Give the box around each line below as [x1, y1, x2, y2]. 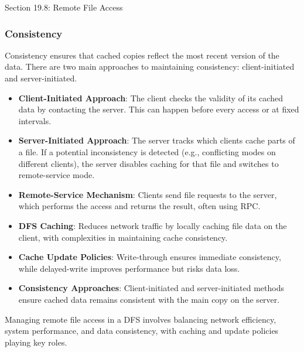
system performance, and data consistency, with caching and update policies [5, 324, 279, 337]
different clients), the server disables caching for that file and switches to [18, 157, 279, 169]
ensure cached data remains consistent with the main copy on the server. [18, 293, 280, 305]
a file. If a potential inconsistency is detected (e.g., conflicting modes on [18, 145, 276, 158]
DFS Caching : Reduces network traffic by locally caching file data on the [18, 219, 287, 231]
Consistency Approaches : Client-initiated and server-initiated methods [18, 282, 284, 294]
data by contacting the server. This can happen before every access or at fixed [18, 103, 299, 115]
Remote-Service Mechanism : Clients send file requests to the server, [18, 188, 277, 200]
